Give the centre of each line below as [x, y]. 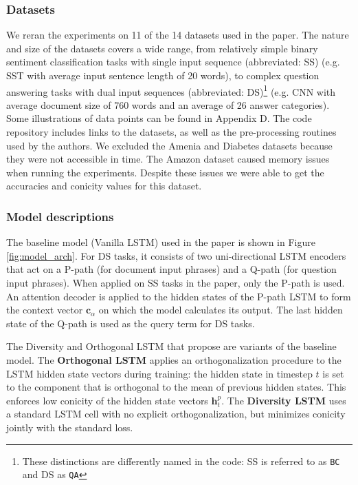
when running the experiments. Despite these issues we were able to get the [165, 172]
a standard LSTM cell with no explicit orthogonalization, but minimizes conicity [176, 414]
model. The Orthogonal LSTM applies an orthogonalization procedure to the [174, 359]
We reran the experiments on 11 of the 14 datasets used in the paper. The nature [178, 35]
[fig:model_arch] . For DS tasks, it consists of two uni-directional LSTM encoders [176, 255]
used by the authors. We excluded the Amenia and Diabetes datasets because [169, 145]
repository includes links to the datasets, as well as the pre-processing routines [171, 132]
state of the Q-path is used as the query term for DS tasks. [131, 323]
